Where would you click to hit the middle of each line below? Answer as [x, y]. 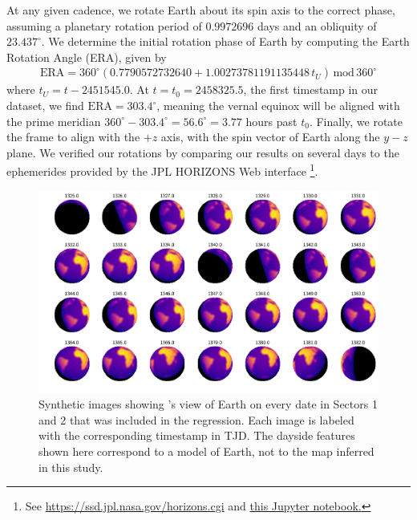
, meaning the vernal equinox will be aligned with [278, 105]
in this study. [71, 467]
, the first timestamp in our [311, 89]
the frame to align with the [73, 137]
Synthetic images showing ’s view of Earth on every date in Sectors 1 [208, 404]
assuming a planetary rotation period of [104, 25]
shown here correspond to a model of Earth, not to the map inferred [206, 451]
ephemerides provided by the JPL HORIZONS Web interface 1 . [162, 170]
